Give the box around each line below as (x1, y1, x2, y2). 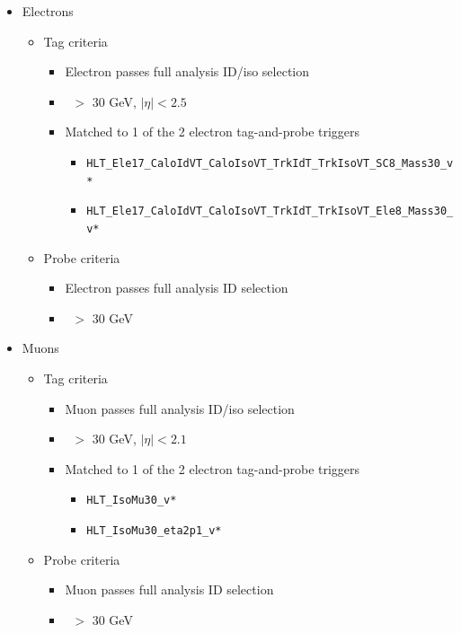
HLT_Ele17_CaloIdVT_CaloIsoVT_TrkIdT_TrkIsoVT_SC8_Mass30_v (86, 156, 454, 170)
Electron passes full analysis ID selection (65, 278, 288, 297)
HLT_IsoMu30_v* (86, 494, 177, 507)
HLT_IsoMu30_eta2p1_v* (86, 524, 222, 537)
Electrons (22, 2, 74, 20)
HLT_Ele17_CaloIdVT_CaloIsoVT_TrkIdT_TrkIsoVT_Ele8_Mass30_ (86, 205, 454, 218)
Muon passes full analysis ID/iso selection (65, 399, 295, 418)
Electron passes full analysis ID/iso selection (65, 62, 310, 81)
